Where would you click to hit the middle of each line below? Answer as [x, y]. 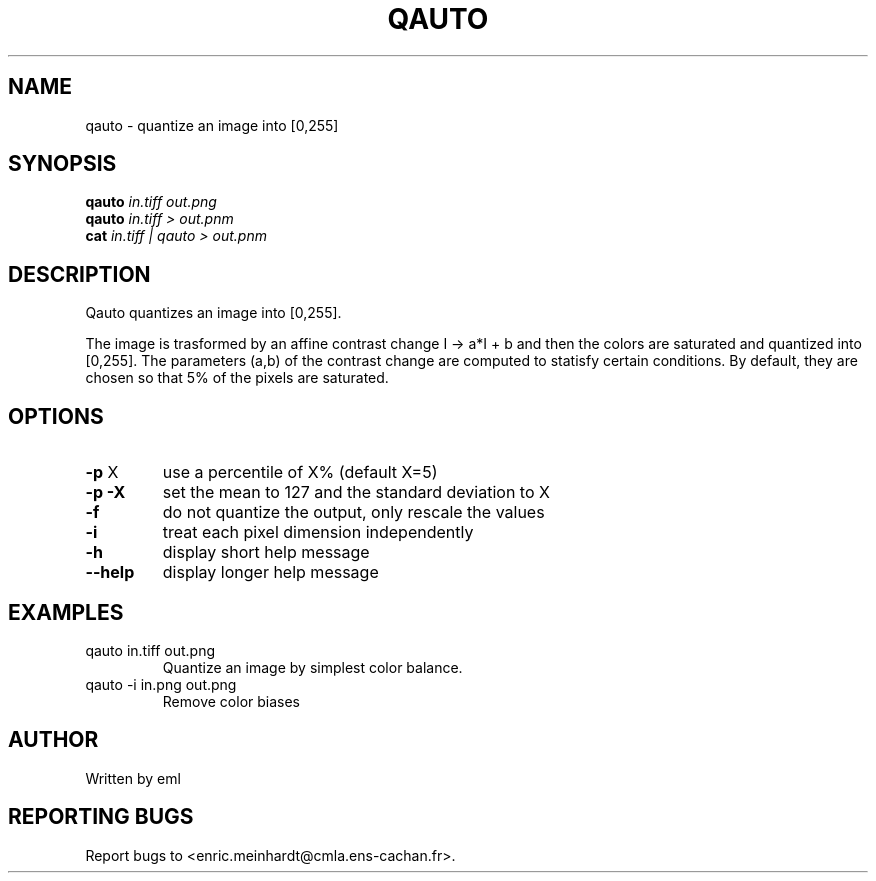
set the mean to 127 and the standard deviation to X [356, 492]
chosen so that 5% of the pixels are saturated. [237, 378]
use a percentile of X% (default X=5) [300, 472]
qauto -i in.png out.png [161, 684]
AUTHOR [53, 740]
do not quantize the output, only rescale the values [353, 512]
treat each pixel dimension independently [318, 532]
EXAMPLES [66, 612]
